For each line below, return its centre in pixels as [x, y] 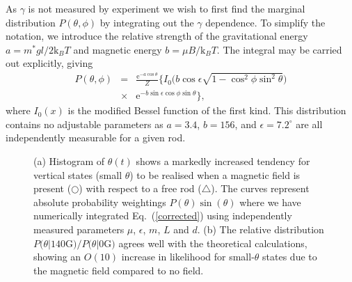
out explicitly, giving [49, 63]
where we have [270, 202]
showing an [57, 257]
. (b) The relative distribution [261, 229]
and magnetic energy [118, 49]
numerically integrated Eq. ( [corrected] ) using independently [163, 216]
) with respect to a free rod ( [140, 188]
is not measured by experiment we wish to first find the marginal [167, 8]
